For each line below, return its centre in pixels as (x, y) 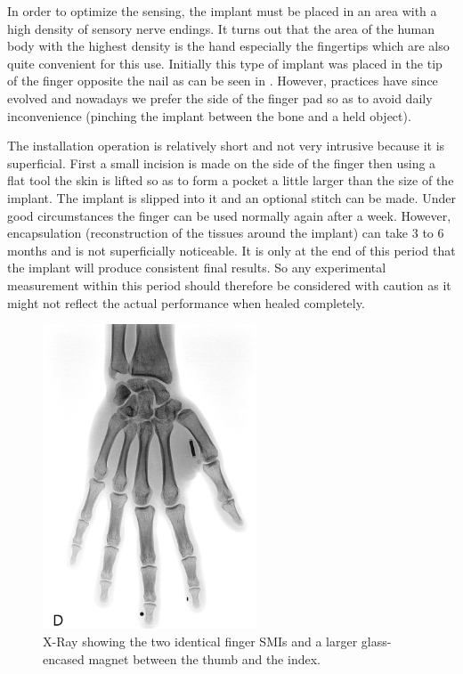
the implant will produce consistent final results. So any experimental (197, 268)
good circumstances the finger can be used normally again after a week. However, (229, 215)
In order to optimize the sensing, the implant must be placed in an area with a (222, 11)
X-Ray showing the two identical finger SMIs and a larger (200, 641)
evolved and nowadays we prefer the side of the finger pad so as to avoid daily (220, 97)
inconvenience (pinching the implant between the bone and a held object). (209, 115)
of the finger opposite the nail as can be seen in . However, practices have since (223, 81)
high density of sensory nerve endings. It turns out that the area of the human (221, 28)
